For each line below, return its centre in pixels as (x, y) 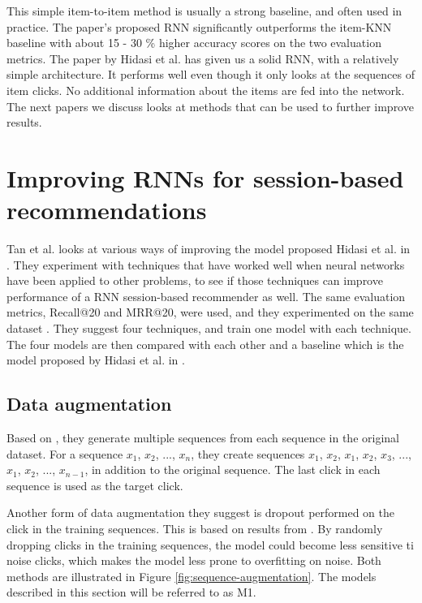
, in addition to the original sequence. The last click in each (233, 469)
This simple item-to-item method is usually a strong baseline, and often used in (205, 11)
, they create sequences (248, 453)
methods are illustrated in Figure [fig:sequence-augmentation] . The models (192, 576)
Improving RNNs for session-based (205, 177)
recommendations (107, 210)
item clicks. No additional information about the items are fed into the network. (206, 90)
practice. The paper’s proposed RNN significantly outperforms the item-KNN (199, 26)
